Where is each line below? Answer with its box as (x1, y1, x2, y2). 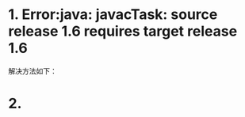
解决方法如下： (8, 66, 57, 76)
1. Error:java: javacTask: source (8, 6, 218, 24)
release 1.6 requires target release (8, 22, 238, 40)
